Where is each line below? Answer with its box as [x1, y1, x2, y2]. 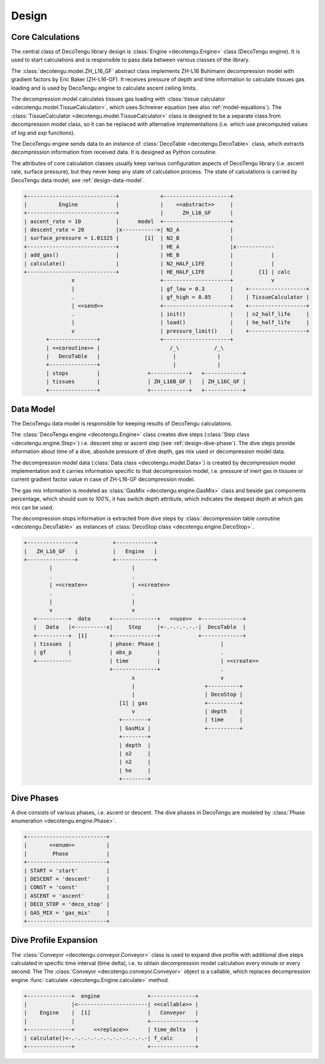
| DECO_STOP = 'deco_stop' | [23, 901, 110, 908]
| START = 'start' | [23, 867, 110, 874]
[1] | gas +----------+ [119, 699, 243, 706]
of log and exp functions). [11, 129, 75, 136]
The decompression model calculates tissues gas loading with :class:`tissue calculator [11, 95, 226, 102]
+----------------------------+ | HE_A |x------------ [23, 243, 275, 250]
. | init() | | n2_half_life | [71, 310, 310, 318]
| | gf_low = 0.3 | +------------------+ [71, 285, 310, 292]
